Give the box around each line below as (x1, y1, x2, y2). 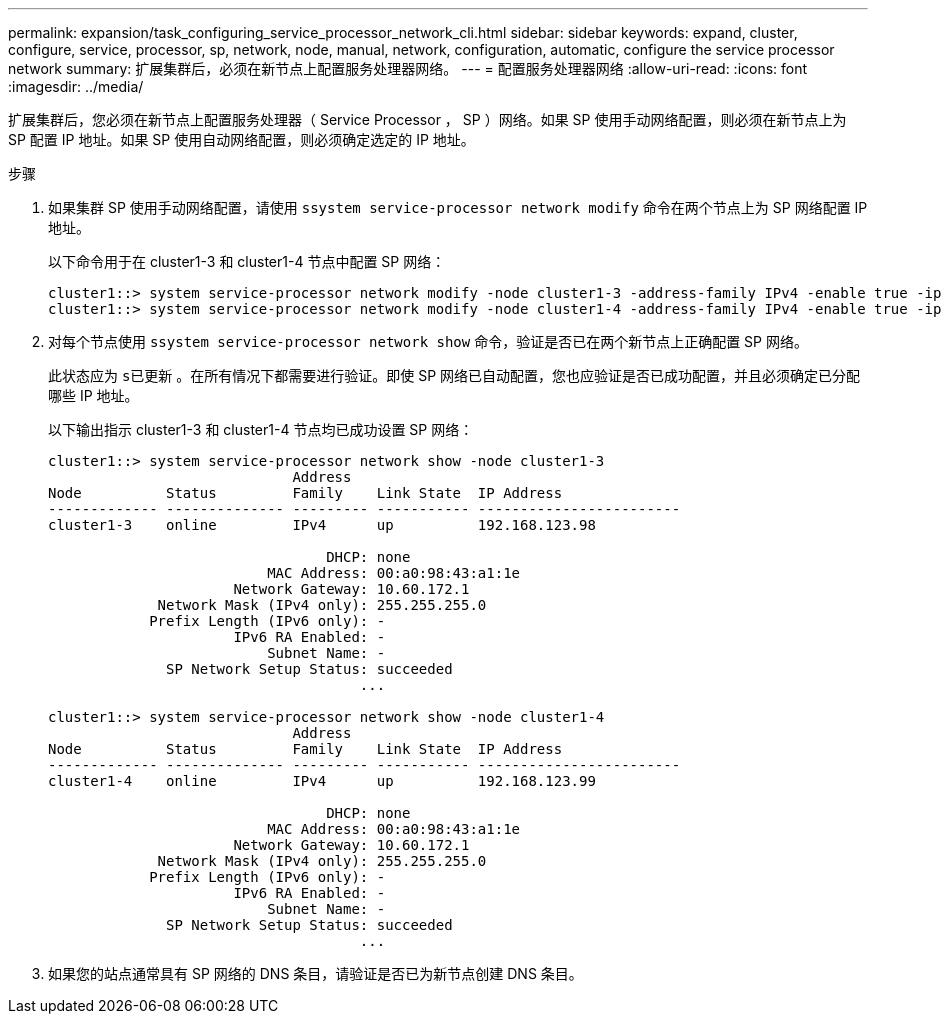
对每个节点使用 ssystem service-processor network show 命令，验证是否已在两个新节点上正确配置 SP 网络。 (48, 333, 808, 350)
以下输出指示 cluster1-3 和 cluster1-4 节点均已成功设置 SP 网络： (48, 421, 474, 438)
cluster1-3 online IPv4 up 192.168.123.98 (48, 517, 596, 533)
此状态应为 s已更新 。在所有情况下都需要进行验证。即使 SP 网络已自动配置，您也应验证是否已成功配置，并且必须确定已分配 (48, 367, 861, 384)
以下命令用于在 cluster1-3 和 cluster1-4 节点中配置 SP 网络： (48, 253, 446, 270)
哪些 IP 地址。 (48, 387, 139, 404)
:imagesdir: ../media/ (8, 78, 144, 95)
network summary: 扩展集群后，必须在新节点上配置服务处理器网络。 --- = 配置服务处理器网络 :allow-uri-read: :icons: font (8, 60, 808, 77)
